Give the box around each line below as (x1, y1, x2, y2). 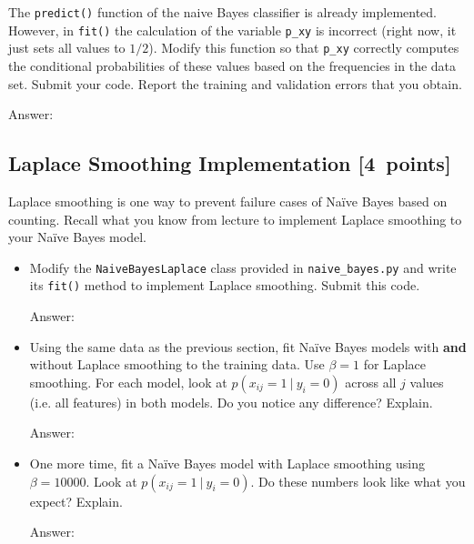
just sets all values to (8, 38, 126, 57)
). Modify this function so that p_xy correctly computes (148, 38, 459, 57)
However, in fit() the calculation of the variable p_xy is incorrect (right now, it (8, 20, 457, 39)
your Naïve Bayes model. (8, 227, 146, 247)
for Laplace (363, 355, 426, 374)
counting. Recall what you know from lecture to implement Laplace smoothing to (8, 209, 462, 228)
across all (345, 372, 397, 391)
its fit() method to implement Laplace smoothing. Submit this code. (29, 276, 420, 295)
